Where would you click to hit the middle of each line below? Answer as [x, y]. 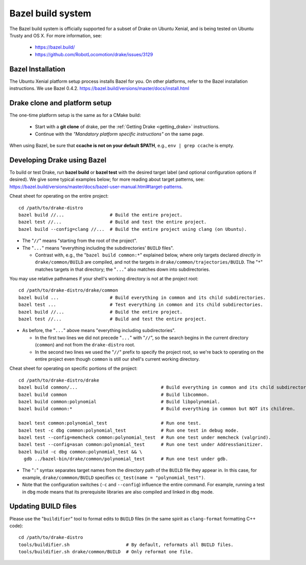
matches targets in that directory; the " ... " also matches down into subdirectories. [122, 269]
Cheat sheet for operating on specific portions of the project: [73, 368]
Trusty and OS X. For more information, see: [56, 35]
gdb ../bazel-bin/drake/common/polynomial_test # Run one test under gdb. [126, 459]
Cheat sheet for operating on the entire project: [59, 196]
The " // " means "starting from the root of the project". [80, 241]
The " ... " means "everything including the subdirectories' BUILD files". [98, 248]
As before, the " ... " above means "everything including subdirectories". [99, 331]
